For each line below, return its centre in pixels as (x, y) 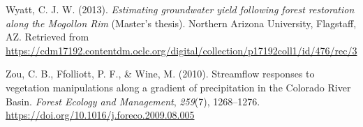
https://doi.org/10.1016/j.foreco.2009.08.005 (100, 115)
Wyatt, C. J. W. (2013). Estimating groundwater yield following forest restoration (180, 9)
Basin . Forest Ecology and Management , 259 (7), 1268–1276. (133, 101)
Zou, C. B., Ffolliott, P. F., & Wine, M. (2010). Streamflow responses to (160, 74)
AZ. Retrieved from (47, 37)
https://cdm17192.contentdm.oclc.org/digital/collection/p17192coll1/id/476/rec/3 (181, 50)
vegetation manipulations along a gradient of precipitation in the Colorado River (178, 87)
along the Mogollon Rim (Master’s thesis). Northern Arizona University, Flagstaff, (181, 23)
